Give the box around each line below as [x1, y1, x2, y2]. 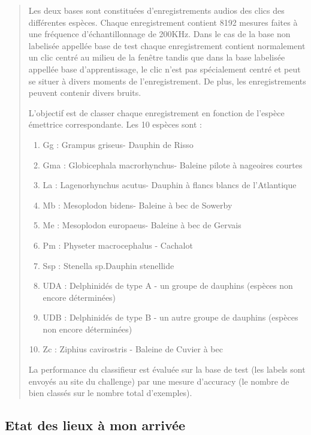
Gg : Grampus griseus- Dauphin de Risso [43, 138, 194, 150]
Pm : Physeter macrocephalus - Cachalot [43, 238, 193, 251]
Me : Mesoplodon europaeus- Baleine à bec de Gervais [43, 219, 241, 231]
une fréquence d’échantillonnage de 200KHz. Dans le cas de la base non [28, 28, 291, 40]
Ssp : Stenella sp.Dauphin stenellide [43, 259, 174, 271]
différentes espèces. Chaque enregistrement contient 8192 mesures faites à [28, 16, 298, 28]
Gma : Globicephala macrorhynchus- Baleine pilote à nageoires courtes [43, 158, 303, 171]
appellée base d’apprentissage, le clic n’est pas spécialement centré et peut [28, 62, 301, 75]
